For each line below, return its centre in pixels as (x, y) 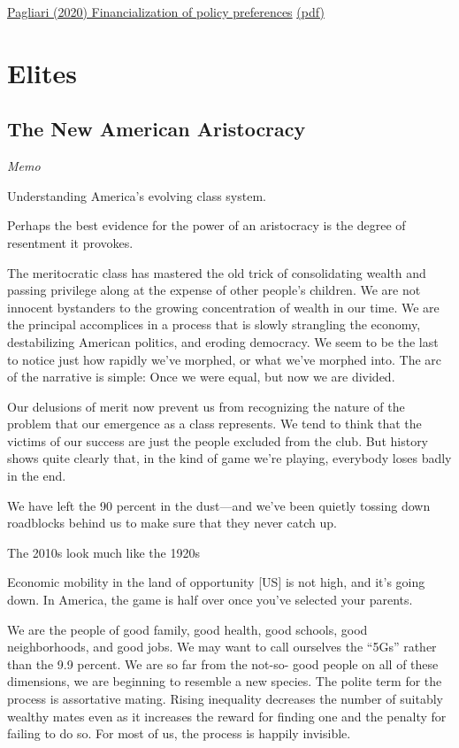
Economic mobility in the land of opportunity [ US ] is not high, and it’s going (216, 582)
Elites (42, 72)
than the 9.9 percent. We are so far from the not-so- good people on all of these (223, 663)
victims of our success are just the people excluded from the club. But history (218, 440)
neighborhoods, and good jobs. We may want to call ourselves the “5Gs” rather (222, 647)
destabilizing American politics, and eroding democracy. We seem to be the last (223, 341)
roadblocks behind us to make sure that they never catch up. (172, 523)
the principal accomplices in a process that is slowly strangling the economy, (214, 324)
